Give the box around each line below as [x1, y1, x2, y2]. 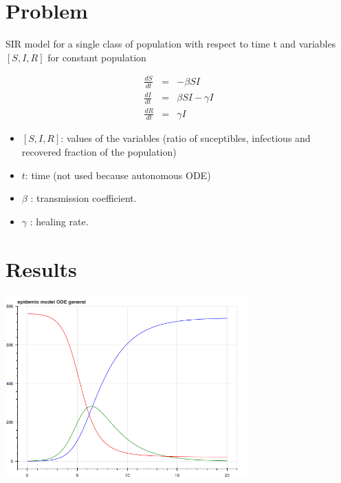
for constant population [47, 50, 146, 64]
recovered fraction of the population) [21, 145, 177, 159]
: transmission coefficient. [30, 191, 137, 205]
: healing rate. [30, 214, 89, 228]
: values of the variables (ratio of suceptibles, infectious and [60, 131, 311, 145]
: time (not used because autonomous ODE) [25, 167, 211, 182]
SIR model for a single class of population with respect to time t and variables [5, 37, 336, 51]
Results [5, 254, 77, 282]
